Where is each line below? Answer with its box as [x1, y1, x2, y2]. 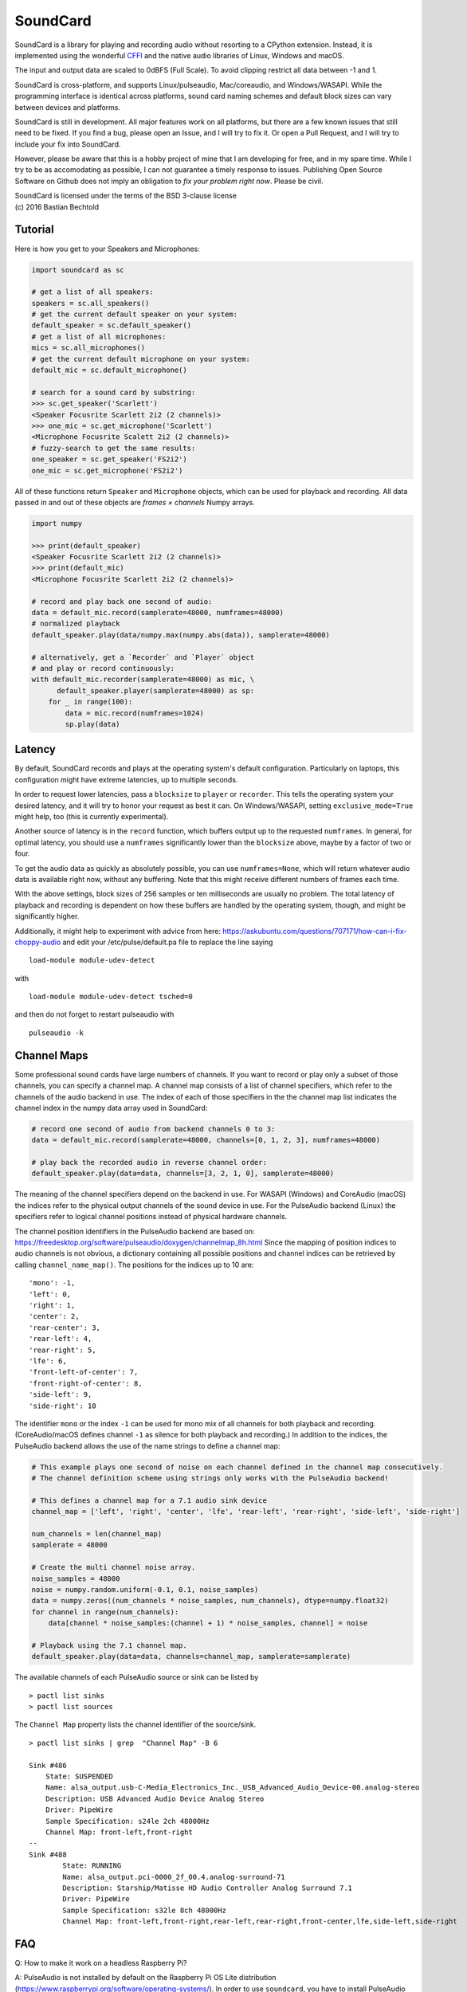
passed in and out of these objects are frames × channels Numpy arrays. [14, 497, 255, 507]
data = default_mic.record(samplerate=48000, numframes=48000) [31, 608, 285, 618]
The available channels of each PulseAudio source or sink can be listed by [14, 1672, 259, 1682]
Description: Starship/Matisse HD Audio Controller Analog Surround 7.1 [62, 1883, 353, 1892]
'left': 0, [29, 1289, 72, 1299]
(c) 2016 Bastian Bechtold [14, 202, 100, 211]
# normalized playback [31, 619, 120, 629]
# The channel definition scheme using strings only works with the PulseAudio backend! [31, 1474, 390, 1483]
